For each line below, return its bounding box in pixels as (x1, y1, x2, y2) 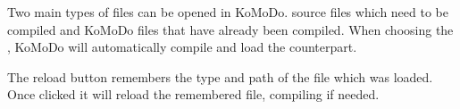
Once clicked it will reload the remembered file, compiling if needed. (7, 85, 380, 104)
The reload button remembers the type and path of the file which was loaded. (7, 67, 433, 86)
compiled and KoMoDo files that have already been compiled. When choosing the (7, 20, 454, 38)
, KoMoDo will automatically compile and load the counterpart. (7, 38, 357, 56)
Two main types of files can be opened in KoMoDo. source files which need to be (7, 3, 449, 21)
